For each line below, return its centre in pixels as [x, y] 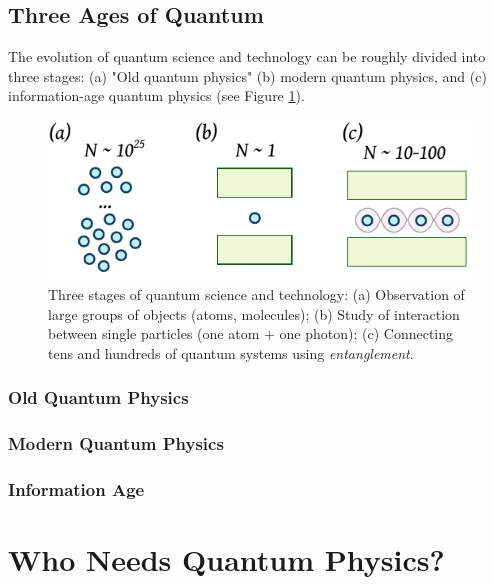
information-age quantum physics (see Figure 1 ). [156, 95]
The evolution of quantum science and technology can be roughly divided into [247, 56]
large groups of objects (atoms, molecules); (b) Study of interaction [254, 313]
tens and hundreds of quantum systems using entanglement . [231, 352]
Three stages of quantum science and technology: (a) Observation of [256, 293]
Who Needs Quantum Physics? [226, 559]
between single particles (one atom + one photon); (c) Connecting [251, 333]
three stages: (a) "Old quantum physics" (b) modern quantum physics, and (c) [247, 75]
